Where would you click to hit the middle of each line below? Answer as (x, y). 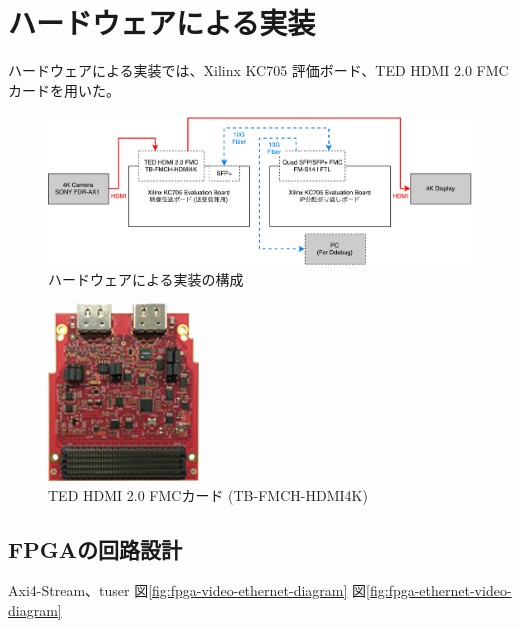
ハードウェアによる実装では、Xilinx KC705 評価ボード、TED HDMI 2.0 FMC (258, 70)
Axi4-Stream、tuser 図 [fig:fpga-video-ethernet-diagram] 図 (187, 590)
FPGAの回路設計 (95, 548)
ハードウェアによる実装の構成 (146, 278)
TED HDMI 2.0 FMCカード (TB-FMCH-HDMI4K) (208, 494)
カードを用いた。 (64, 89)
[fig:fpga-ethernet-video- (439, 590)
